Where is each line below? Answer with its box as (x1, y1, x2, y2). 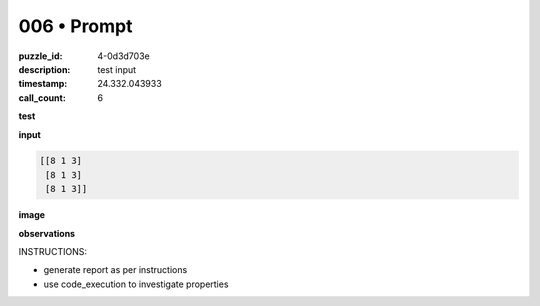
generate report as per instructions (43, 264, 188, 276)
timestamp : (18, 78, 68, 90)
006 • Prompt (18, 15, 133, 37)
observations (18, 227, 75, 239)
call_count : (18, 91, 67, 104)
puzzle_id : (18, 50, 63, 62)
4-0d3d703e (97, 50, 150, 62)
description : (18, 63, 71, 75)
